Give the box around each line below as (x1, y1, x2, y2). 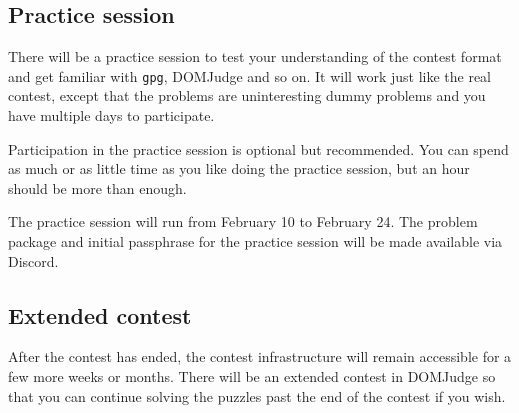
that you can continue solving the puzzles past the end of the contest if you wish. (8, 385, 506, 406)
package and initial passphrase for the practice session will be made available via (8, 231, 503, 252)
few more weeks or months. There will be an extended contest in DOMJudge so (8, 366, 496, 386)
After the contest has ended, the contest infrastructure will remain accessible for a (8, 346, 512, 367)
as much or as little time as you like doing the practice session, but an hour (8, 158, 470, 179)
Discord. (8, 250, 59, 271)
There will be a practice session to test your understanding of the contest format (8, 46, 502, 67)
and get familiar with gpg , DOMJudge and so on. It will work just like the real (8, 65, 491, 86)
